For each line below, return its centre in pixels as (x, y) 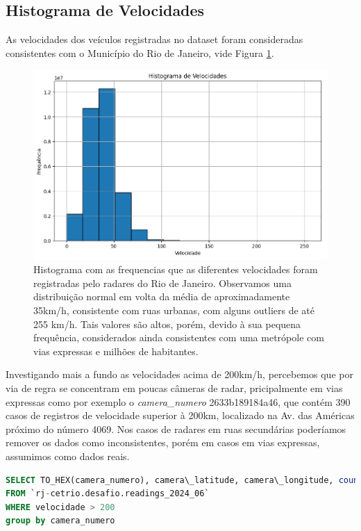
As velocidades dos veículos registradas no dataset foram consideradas (154, 39)
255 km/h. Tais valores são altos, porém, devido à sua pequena (167, 324)
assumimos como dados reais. (68, 456)
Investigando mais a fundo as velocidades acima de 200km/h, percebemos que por (179, 374)
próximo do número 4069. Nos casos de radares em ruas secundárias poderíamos (176, 428)
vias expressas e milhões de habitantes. (116, 351)
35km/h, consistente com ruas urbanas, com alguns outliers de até (174, 310)
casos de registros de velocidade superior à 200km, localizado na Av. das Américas (180, 415)
